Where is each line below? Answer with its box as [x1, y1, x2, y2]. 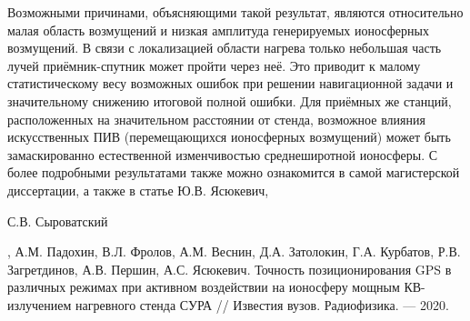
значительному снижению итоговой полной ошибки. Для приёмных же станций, [7, 91, 452, 110]
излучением [7, 295, 72, 314]
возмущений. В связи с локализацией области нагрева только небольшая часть [7, 38, 442, 57]
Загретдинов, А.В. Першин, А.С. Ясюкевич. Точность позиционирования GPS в [7, 259, 452, 278]
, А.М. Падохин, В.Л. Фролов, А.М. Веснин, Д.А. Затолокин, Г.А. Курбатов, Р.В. [7, 242, 461, 261]
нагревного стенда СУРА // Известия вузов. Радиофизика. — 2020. [75, 295, 449, 314]
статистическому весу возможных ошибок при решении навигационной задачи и [7, 74, 454, 93]
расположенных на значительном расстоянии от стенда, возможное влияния [7, 109, 425, 128]
